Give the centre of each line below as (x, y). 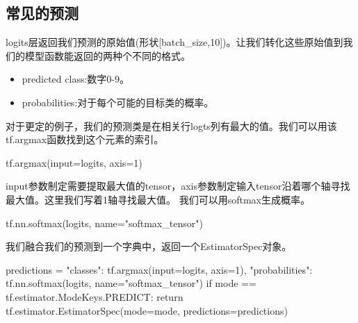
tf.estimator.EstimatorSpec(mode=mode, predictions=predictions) (147, 310)
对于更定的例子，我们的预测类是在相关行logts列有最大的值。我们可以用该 (171, 125)
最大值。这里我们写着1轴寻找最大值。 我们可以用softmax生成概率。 (158, 199)
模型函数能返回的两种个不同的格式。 (107, 55)
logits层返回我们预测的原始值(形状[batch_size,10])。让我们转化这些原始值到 (174, 42)
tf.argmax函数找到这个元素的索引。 (85, 139)
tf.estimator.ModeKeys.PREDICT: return (95, 296)
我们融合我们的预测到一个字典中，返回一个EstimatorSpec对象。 (149, 246)
